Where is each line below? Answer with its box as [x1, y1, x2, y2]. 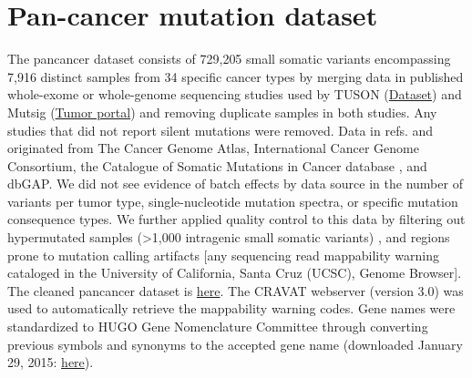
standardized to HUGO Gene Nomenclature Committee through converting [7, 317, 428, 336]
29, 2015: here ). [7, 352, 94, 372]
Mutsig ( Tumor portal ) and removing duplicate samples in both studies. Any [7, 102, 437, 121]
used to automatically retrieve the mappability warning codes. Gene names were [7, 299, 456, 318]
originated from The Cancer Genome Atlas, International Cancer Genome [7, 138, 419, 158]
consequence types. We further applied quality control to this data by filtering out [7, 209, 466, 229]
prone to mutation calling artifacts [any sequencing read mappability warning [7, 245, 440, 264]
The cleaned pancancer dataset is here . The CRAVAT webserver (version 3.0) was [7, 281, 464, 300]
